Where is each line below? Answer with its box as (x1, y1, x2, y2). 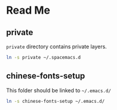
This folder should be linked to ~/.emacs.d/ (6, 87, 112, 94)
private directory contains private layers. (6, 43, 107, 50)
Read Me (6, 4, 50, 17)
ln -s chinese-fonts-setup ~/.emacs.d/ (6, 98, 105, 104)
